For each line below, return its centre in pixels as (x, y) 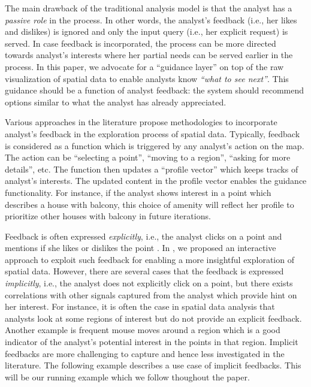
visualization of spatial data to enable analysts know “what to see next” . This (147, 78)
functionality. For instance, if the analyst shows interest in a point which (138, 192)
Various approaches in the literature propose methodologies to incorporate (141, 122)
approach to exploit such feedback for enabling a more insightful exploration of (150, 259)
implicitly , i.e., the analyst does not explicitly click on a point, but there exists (149, 283)
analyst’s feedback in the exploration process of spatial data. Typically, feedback (153, 133)
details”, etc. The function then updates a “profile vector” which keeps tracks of (152, 169)
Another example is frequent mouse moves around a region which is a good (143, 330)
